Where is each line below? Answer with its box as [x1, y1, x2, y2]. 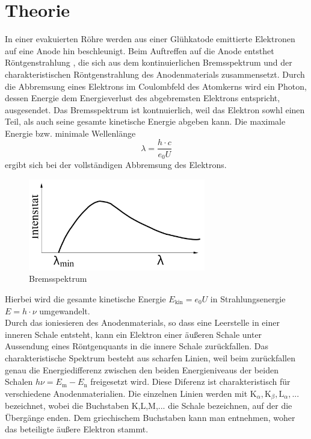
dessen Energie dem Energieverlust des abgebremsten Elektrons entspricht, [5, 92, 280, 104]
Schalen [5, 375, 33, 388]
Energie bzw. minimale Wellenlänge [5, 126, 136, 139]
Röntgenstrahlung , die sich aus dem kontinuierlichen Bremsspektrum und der [5, 56, 292, 69]
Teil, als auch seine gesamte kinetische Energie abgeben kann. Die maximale [5, 115, 286, 128]
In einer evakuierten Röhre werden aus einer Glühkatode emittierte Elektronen [5, 33, 295, 45]
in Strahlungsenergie [210, 292, 286, 305]
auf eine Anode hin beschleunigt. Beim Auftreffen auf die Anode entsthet [5, 44, 274, 57]
